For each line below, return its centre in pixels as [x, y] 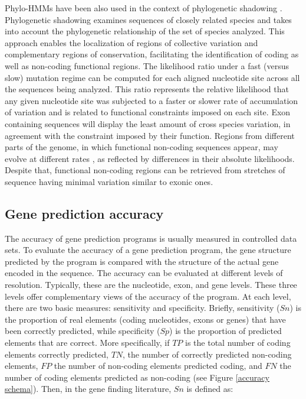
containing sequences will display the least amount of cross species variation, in [148, 123]
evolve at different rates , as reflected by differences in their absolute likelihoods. [150, 158]
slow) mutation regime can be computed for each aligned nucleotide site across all [152, 77]
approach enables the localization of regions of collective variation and [131, 42]
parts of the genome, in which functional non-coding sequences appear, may [142, 147]
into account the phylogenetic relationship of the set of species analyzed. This [145, 31]
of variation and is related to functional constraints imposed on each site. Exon [148, 112]
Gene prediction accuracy [84, 213]
